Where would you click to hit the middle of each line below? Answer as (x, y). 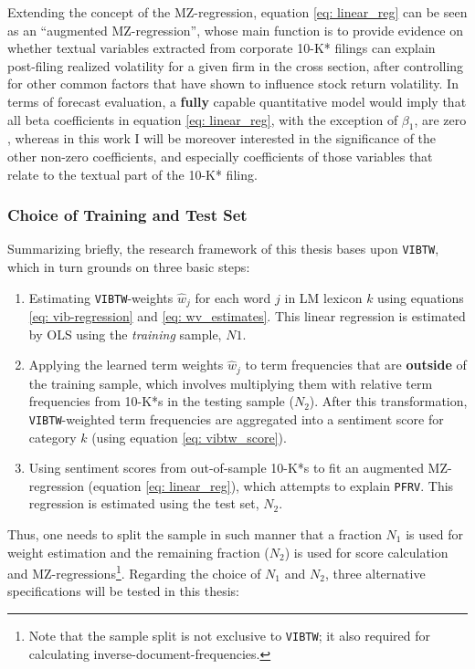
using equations (421, 297)
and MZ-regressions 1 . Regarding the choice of (134, 572)
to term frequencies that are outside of (356, 365)
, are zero (440, 119)
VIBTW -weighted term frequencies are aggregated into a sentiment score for (236, 418)
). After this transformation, (388, 401)
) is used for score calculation (366, 552)
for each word (233, 297)
